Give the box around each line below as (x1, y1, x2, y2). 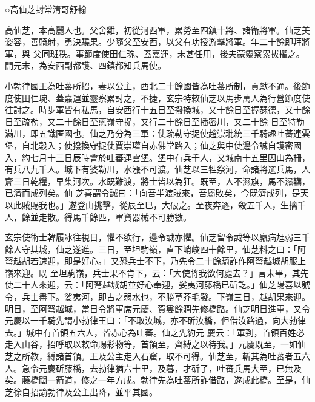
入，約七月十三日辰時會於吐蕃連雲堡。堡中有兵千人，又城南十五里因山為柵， (5, 151, 310, 163)
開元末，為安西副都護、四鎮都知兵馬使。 (5, 59, 166, 72)
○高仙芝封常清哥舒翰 (5, 3, 87, 15)
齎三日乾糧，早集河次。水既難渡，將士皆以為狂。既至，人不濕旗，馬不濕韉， (5, 174, 310, 187)
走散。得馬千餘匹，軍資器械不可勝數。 (38, 210, 191, 223)
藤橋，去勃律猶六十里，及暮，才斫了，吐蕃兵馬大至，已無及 (64, 361, 302, 374)
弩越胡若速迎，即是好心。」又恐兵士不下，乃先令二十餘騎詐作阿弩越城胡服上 (5, 254, 306, 267)
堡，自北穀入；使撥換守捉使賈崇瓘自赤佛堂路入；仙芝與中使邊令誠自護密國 (5, 138, 302, 151)
